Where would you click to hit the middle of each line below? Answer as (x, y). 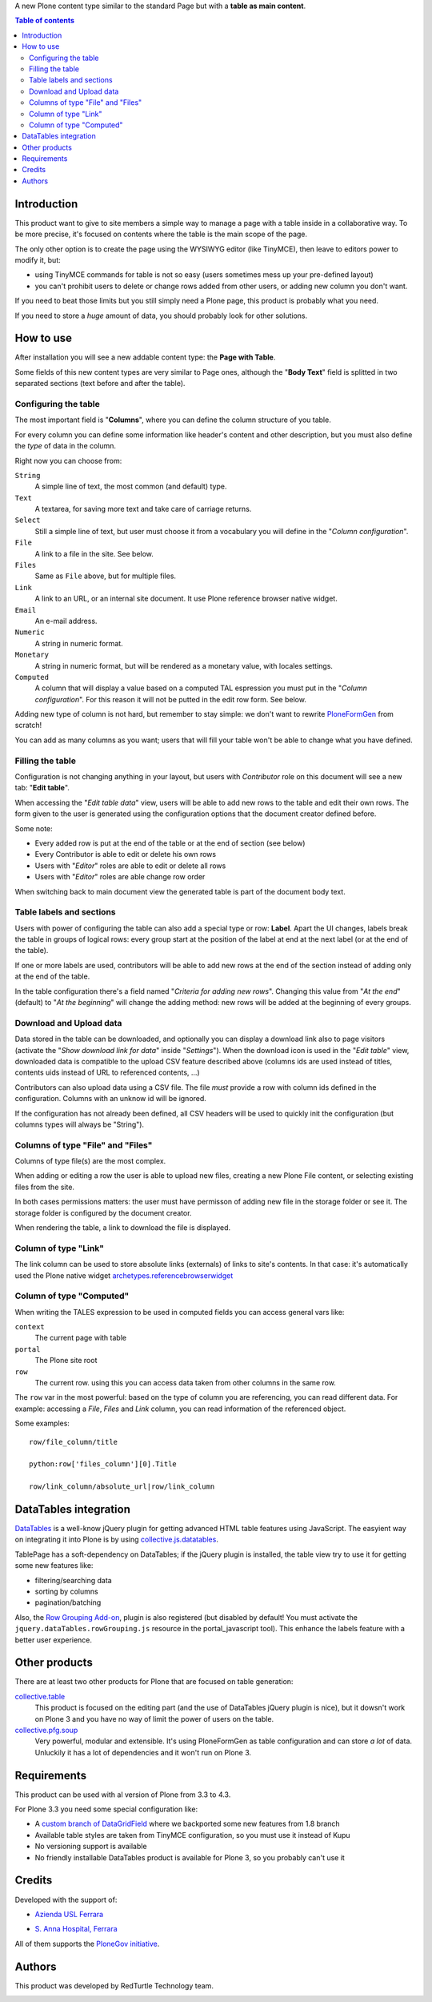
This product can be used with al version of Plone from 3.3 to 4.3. (123, 1795)
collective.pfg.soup (46, 1731)
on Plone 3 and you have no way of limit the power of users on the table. (154, 1719)
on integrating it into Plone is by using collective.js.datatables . (117, 1540)
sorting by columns (67, 1591)
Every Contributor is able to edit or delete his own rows (125, 854)
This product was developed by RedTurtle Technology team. (114, 1985)
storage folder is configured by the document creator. (103, 1212)
